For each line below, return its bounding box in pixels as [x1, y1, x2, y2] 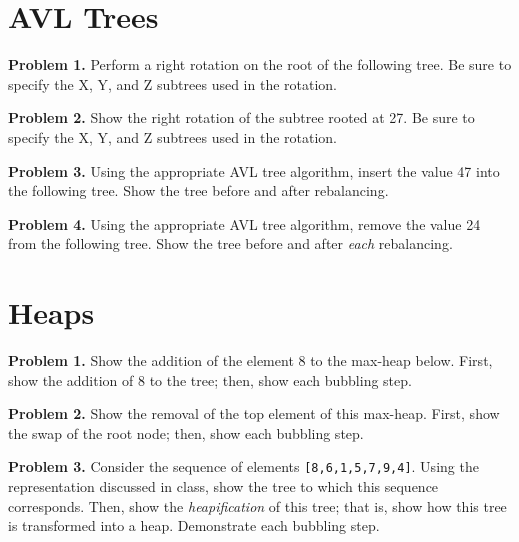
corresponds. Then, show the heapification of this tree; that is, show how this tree [8, 495, 507, 516]
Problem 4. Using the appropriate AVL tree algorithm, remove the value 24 [8, 213, 481, 234]
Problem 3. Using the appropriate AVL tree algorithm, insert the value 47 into [8, 160, 500, 181]
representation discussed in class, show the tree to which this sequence [8, 476, 439, 497]
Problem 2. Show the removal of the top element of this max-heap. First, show [8, 403, 500, 424]
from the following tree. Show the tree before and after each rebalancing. [8, 233, 453, 254]
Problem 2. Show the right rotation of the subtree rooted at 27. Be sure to [8, 107, 475, 128]
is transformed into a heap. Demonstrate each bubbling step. [8, 515, 380, 536]
